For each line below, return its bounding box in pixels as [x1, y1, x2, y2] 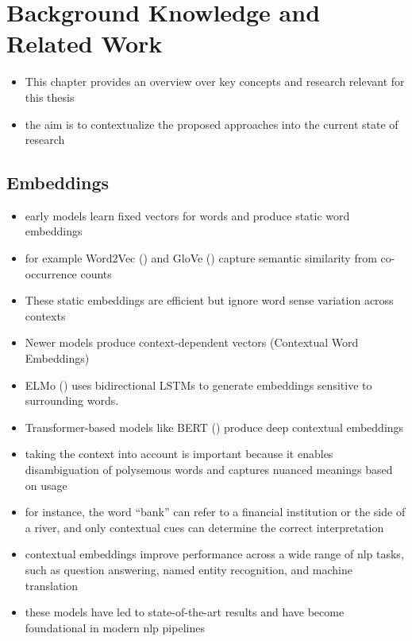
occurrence [25, 265, 77, 282]
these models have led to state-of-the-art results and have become [25, 604, 345, 620]
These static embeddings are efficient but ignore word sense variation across [25, 292, 394, 309]
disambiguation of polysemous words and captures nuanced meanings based [25, 461, 393, 478]
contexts [25, 307, 66, 324]
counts [80, 265, 112, 282]
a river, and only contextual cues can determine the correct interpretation [25, 519, 384, 535]
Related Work [6, 27, 163, 60]
